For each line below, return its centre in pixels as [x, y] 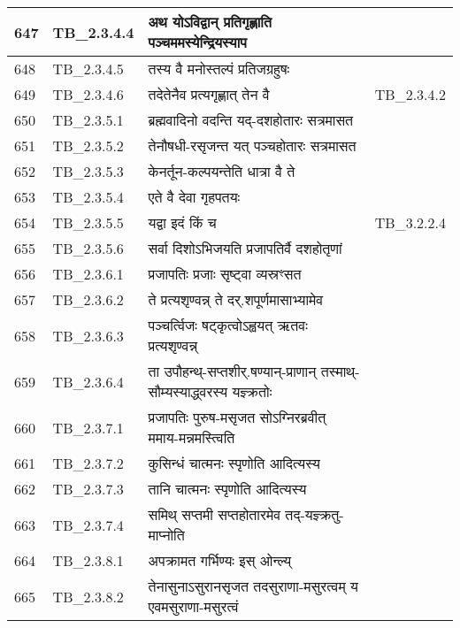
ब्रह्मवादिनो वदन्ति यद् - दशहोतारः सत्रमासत [251, 120]
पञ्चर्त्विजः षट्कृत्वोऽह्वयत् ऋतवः [228, 325]
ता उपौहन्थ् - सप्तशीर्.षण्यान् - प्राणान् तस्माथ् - [254, 371]
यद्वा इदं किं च [182, 222]
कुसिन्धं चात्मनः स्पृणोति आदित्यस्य [234, 463]
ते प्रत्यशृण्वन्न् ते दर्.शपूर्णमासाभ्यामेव [236, 299]
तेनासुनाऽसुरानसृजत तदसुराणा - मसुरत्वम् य [253, 586]
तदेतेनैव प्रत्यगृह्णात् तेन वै [209, 94]
